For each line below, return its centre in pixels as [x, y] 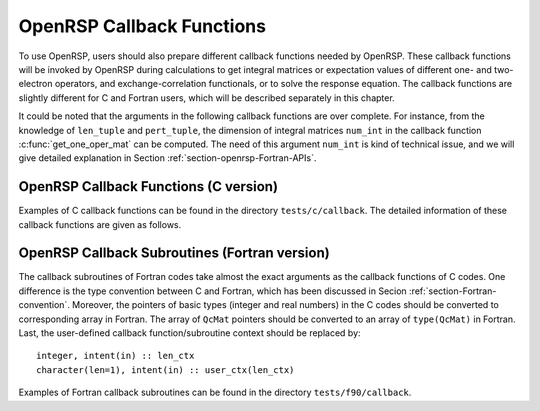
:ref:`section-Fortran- [452, 291]
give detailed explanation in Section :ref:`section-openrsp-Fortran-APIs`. [167, 158]
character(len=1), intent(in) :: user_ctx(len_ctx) [165, 369]
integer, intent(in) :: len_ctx [115, 356]
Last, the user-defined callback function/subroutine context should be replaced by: [189, 333]
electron [35, 84]
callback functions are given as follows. [100, 224]
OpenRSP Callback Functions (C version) [148, 186]
